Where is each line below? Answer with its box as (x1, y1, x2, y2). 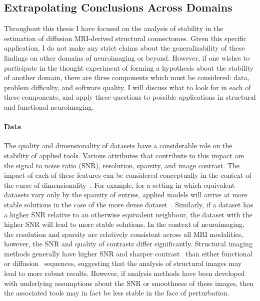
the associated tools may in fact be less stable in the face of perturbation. (4, 287, 229, 298)
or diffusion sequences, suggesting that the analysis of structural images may (4, 258, 242, 268)
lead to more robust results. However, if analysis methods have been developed (4, 268, 245, 278)
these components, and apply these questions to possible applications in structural (4, 92, 256, 102)
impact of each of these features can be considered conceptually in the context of (4, 170, 251, 180)
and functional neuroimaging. (4, 101, 94, 112)
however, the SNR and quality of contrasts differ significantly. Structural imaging (4, 238, 252, 249)
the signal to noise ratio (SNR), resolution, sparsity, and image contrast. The (4, 160, 239, 170)
